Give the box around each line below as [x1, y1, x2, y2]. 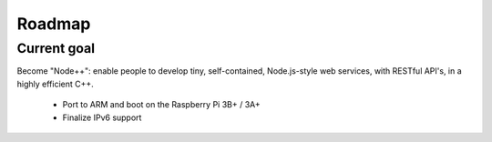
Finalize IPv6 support [62, 112, 142, 123]
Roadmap [16, 14, 91, 34]
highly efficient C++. [16, 78, 95, 89]
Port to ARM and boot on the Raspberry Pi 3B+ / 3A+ [62, 99, 261, 110]
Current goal [16, 40, 96, 56]
